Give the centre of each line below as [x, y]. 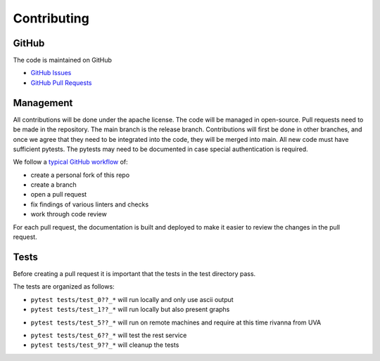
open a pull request [59, 195]
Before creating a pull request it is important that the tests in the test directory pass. [134, 273]
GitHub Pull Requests [61, 83]
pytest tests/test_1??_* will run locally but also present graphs [130, 310]
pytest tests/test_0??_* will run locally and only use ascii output [132, 299]
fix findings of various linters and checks [90, 204]
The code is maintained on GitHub [63, 60]
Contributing [51, 18]
